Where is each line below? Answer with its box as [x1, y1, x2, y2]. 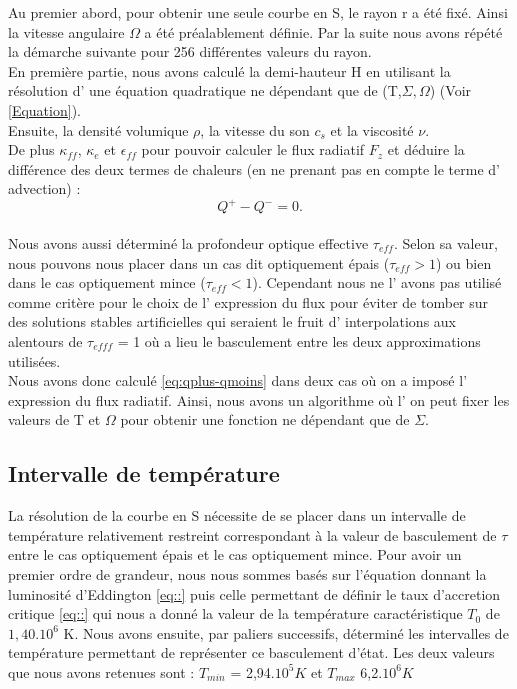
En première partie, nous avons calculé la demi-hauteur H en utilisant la [8, 60, 451, 81]
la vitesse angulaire [8, 21, 125, 42]
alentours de [8, 331, 83, 351]
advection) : [8, 178, 81, 199]
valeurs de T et [8, 409, 101, 430]
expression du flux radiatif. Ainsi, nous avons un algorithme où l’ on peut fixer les [8, 389, 510, 410]
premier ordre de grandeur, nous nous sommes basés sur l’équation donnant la [8, 563, 487, 584]
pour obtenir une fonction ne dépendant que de [120, 409, 410, 430]
